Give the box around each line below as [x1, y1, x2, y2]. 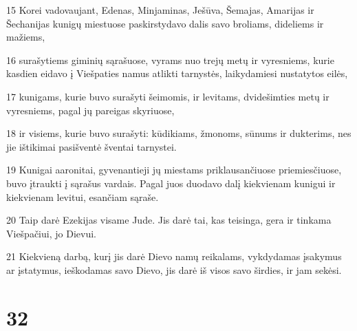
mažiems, [6, 30, 45, 44]
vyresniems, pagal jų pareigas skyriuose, [6, 103, 175, 117]
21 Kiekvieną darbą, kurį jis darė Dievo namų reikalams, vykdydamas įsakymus [6, 249, 342, 264]
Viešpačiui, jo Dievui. [6, 226, 96, 240]
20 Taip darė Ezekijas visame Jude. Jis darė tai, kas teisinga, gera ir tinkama [6, 213, 332, 227]
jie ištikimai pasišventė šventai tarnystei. [6, 139, 177, 153]
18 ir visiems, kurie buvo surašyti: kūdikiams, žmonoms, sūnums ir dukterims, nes [6, 126, 351, 140]
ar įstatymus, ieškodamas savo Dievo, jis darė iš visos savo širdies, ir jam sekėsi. [6, 262, 342, 277]
